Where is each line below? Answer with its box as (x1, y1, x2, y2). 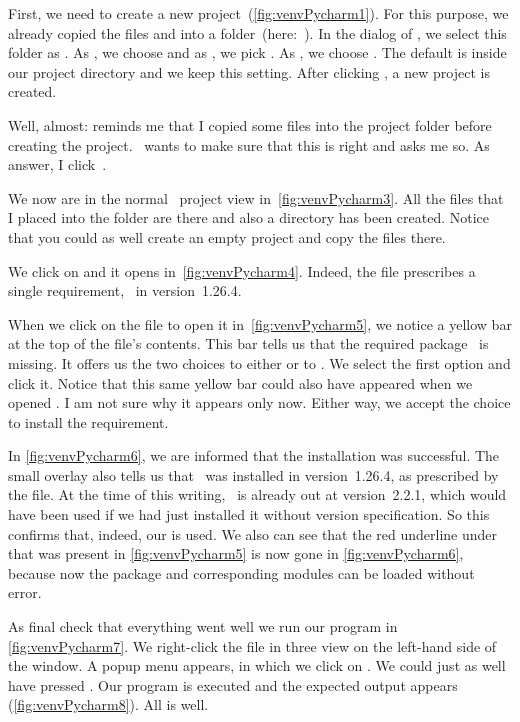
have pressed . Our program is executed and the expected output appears (8, 674, 458, 695)
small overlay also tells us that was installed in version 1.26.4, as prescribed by (8, 464, 499, 485)
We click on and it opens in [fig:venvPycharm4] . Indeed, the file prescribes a (8, 260, 476, 281)
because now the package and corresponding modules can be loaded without (8, 562, 475, 583)
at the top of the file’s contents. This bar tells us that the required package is (8, 333, 489, 354)
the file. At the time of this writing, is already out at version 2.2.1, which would (8, 484, 507, 505)
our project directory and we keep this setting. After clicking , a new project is (8, 61, 490, 82)
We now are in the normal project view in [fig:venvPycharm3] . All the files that (8, 187, 504, 208)
